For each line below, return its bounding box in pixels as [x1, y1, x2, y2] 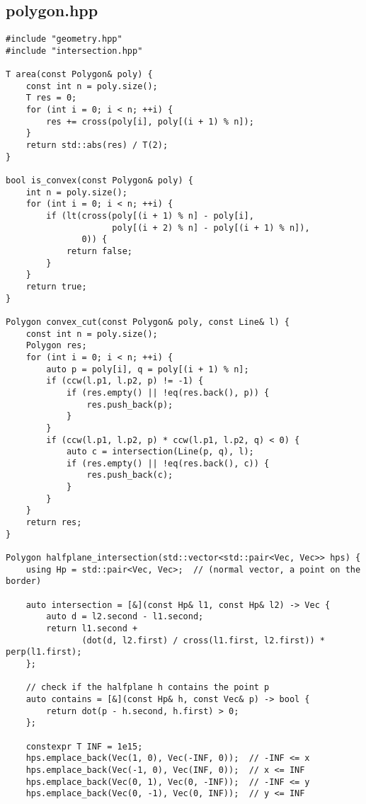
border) [6, 576, 42, 587]
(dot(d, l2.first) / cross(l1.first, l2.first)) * [81, 635, 326, 645]
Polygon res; [25, 340, 87, 351]
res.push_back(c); [86, 470, 173, 481]
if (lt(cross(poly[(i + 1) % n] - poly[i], [46, 211, 254, 222]
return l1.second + [46, 624, 138, 634]
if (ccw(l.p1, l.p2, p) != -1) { [46, 376, 204, 386]
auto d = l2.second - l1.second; [46, 611, 204, 622]
